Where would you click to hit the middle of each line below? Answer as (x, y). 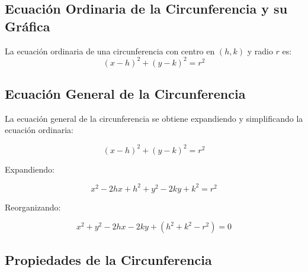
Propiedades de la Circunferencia (108, 259)
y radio (260, 51)
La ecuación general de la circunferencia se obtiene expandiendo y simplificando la (154, 118)
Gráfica (28, 26)
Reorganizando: (33, 207)
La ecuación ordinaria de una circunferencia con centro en (110, 51)
